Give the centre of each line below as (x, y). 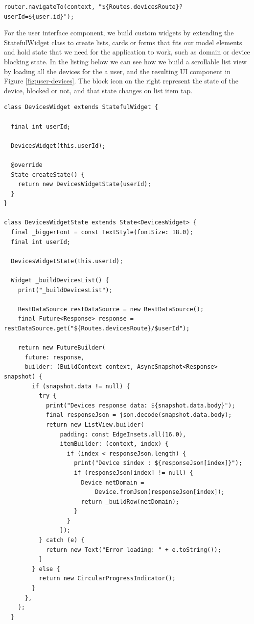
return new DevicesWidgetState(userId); (84, 184)
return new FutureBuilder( (62, 348)
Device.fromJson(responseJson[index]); (160, 492)
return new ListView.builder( (95, 424)
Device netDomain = (113, 482)
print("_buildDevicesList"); (65, 290)
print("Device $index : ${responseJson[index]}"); (158, 463)
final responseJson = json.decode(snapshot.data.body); (139, 415)
